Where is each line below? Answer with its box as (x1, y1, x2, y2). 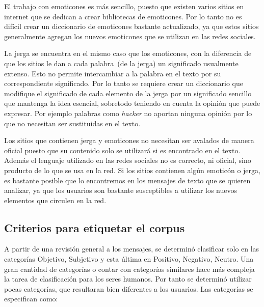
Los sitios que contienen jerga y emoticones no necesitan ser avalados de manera (4, 135, 254, 146)
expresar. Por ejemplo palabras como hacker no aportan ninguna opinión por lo (4, 107, 252, 118)
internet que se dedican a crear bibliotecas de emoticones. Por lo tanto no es (4, 11, 242, 21)
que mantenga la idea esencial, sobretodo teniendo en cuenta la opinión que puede (4, 98, 260, 108)
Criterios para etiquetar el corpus (4, 219, 185, 235)
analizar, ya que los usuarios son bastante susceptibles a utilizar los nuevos (4, 185, 237, 196)
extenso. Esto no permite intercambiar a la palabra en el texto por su (4, 68, 221, 78)
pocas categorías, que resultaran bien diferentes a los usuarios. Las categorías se (4, 283, 253, 294)
